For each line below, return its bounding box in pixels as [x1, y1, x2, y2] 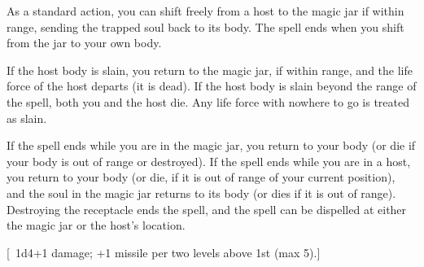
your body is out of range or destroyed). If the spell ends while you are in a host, [7, 152, 411, 169]
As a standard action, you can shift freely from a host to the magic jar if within [7, 2, 404, 19]
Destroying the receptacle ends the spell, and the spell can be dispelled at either [7, 200, 407, 217]
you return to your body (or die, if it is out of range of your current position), [7, 169, 396, 186]
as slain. [7, 109, 47, 126]
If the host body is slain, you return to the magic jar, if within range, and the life [7, 61, 413, 78]
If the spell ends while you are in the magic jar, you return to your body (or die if [7, 137, 416, 154]
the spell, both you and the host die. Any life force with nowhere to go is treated [7, 93, 410, 110]
